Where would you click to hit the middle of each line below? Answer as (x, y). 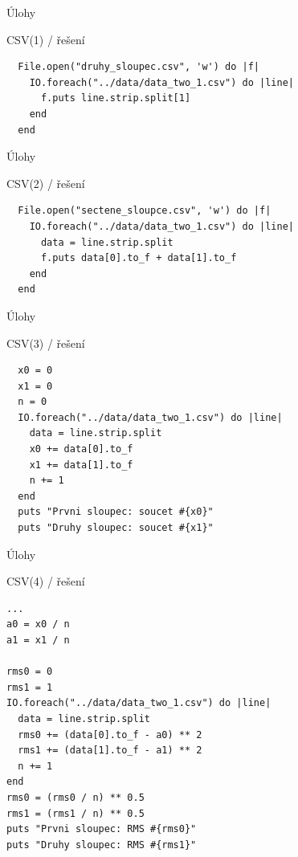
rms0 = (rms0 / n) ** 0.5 (76, 797)
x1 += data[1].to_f (81, 465)
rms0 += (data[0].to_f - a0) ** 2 (110, 735)
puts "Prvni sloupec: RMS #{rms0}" (102, 829)
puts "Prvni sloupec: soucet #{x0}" (116, 512)
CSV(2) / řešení (46, 183)
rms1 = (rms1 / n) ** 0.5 (76, 813)
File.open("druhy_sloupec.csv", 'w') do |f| (139, 67)
